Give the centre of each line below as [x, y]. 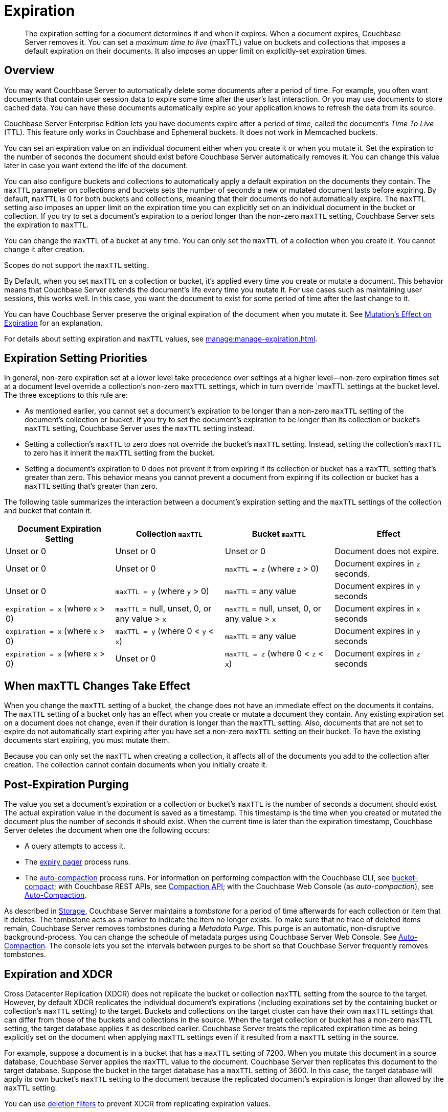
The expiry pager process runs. [77, 862]
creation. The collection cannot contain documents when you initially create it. [136, 765]
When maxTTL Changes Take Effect [97, 686]
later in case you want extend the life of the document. [96, 165]
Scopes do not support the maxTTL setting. [77, 265]
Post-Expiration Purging [66, 784]
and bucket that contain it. [48, 511]
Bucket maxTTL [279, 534]
